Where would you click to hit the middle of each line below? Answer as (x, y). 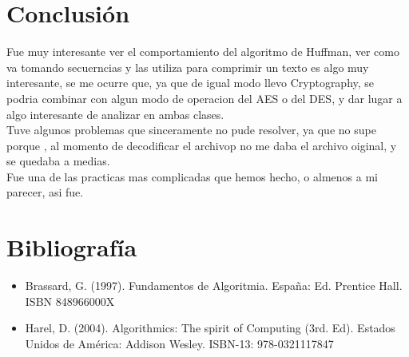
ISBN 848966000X (70, 301)
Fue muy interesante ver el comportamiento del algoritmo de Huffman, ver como (203, 52)
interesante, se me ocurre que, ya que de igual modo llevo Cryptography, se (191, 83)
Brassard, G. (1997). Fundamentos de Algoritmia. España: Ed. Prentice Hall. (214, 286)
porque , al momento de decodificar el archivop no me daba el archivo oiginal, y (202, 145)
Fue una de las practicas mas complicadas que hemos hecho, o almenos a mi (192, 176)
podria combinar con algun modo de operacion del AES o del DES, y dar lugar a (204, 98)
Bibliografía (72, 247)
